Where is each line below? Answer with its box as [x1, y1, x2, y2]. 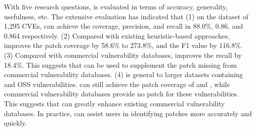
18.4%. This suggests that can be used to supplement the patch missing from [4, 59, 237, 70]
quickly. [4, 118, 27, 128]
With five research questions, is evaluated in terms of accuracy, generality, [4, 1, 228, 11]
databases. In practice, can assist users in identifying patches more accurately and [4, 108, 252, 118]
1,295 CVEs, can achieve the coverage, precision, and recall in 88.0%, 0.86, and [4, 21, 243, 31]
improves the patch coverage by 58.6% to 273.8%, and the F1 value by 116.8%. [4, 40, 243, 50]
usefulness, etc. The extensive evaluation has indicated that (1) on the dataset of [4, 11, 249, 21]
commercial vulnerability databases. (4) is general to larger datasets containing [4, 69, 243, 80]
